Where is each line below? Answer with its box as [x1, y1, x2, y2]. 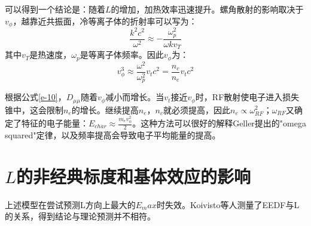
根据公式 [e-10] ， [5, 91, 66, 103]
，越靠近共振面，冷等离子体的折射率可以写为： [13, 14, 197, 27]
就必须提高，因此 [163, 103, 230, 116]
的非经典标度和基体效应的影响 [16, 163, 251, 188]
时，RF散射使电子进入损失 [195, 91, 300, 103]
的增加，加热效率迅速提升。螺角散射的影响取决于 [111, 3, 304, 15]
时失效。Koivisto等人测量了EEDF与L [156, 198, 300, 210]
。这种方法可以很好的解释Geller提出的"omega [132, 117, 306, 129]
